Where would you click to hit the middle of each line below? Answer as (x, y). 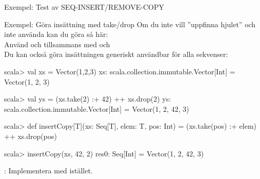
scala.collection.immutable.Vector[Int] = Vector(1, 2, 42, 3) (97, 108)
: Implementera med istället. (48, 171)
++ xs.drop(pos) (31, 136)
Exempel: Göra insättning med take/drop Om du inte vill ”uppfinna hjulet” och (130, 24)
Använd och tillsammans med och (57, 44)
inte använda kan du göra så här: (56, 34)
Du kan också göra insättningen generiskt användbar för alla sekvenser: (116, 54)
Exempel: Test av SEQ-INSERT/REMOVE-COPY (84, 7)
